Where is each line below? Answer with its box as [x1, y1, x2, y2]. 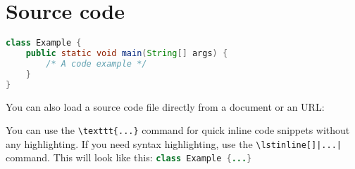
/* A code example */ [46, 58, 147, 69]
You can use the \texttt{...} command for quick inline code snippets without [6, 123, 350, 137]
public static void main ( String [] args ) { [25, 48, 228, 58]
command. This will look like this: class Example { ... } [6, 150, 252, 165]
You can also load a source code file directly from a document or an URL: [6, 99, 325, 114]
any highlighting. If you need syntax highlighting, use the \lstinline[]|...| [6, 136, 342, 151]
